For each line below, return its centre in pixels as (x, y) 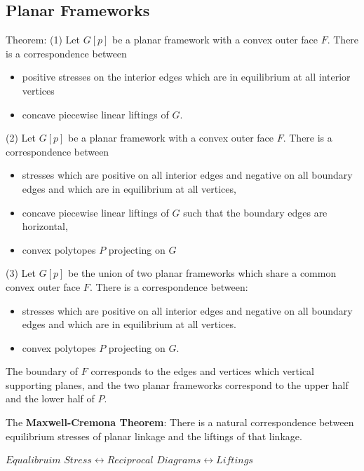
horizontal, (45, 226)
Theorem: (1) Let (43, 40)
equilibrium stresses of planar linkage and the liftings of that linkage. (154, 436)
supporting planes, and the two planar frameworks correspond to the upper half (177, 384)
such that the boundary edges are (255, 212)
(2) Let (21, 138)
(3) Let (21, 273)
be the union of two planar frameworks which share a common (202, 273)
